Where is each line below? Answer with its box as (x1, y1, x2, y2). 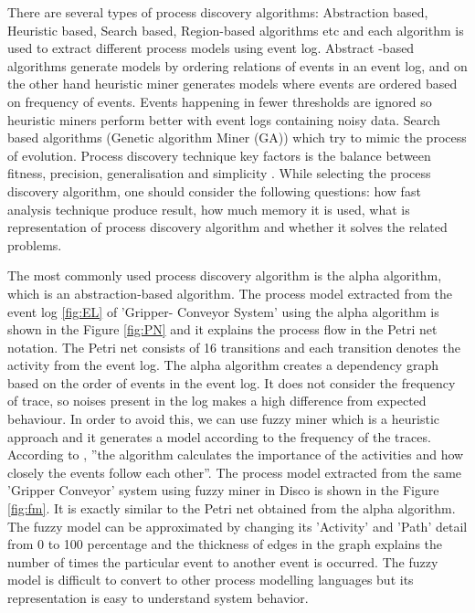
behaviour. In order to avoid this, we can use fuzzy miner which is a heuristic (7, 409, 439, 428)
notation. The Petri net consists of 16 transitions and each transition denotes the (7, 337, 460, 356)
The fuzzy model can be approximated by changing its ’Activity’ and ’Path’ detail (7, 516, 468, 535)
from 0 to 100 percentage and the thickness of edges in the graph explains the (7, 534, 443, 554)
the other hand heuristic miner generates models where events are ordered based (7, 74, 458, 93)
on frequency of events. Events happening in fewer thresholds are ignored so (7, 91, 432, 111)
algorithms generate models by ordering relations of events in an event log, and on (7, 56, 468, 75)
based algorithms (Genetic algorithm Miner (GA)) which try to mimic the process (7, 128, 467, 147)
